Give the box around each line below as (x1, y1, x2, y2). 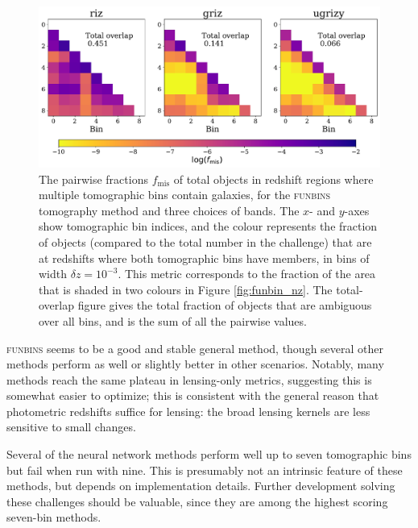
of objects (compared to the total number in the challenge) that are (39, 233, 372, 250)
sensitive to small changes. (6, 418, 136, 435)
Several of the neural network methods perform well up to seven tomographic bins (6, 446, 412, 463)
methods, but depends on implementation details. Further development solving (6, 477, 395, 494)
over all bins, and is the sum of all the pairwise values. (39, 312, 307, 329)
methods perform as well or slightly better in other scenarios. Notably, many (6, 355, 384, 372)
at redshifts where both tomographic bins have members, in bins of (39, 249, 370, 266)
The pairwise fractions (39, 170, 148, 187)
